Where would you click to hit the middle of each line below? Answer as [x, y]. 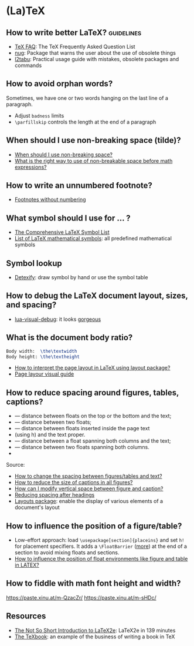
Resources [26, 616]
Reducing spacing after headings [55, 495]
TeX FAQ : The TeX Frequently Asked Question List [75, 46]
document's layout [37, 507]
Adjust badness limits [39, 115]
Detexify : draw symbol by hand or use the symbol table [81, 277]
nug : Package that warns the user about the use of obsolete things [95, 53]
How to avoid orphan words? [59, 84]
